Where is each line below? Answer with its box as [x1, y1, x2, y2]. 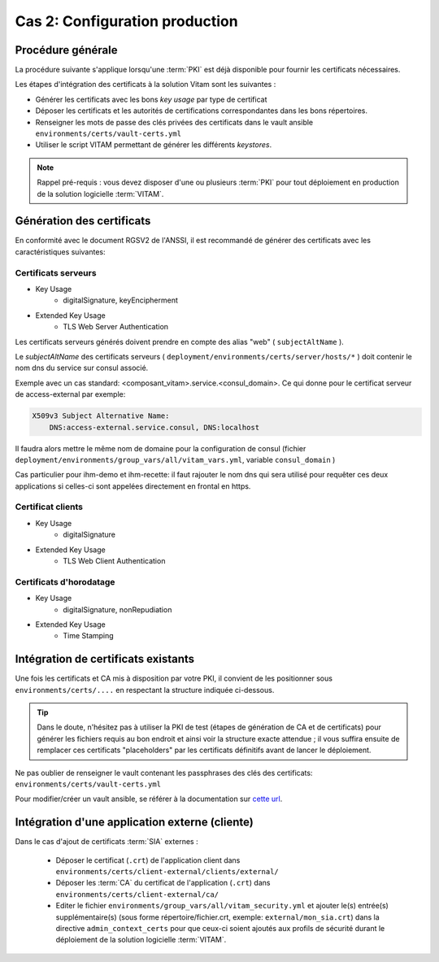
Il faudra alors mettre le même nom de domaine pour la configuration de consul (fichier [15, 443, 306, 453]
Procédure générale [15, 43, 118, 57]
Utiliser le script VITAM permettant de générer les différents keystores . [35, 140, 272, 150]
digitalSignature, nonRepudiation [63, 604, 172, 614]
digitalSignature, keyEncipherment [63, 295, 179, 305]
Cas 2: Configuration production [15, 12, 239, 30]
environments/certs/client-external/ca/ [55, 890, 219, 899]
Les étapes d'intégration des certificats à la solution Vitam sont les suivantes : [15, 80, 276, 89]
